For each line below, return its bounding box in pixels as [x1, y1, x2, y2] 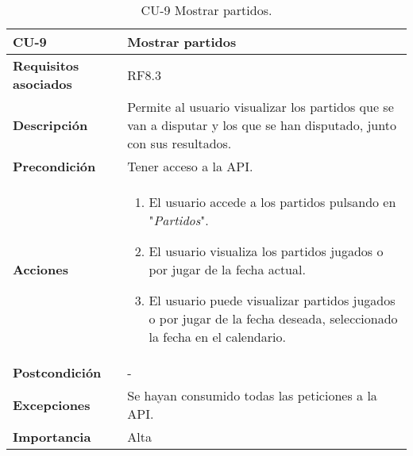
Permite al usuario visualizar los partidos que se [127, 98, 394, 116]
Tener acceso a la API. [127, 157, 253, 175]
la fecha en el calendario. [149, 328, 286, 346]
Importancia [13, 427, 91, 446]
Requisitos [13, 56, 79, 75]
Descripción [13, 116, 88, 134]
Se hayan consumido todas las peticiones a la [127, 386, 377, 404]
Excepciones [13, 395, 91, 414]
